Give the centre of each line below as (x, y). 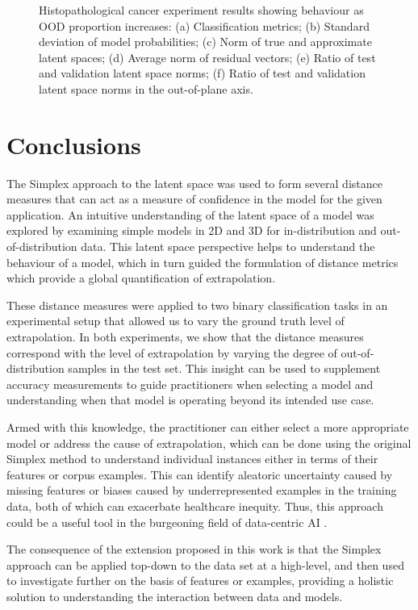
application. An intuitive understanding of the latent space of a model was (190, 214)
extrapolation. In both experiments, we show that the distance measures (185, 337)
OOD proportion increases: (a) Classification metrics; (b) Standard (204, 25)
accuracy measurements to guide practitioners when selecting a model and (190, 384)
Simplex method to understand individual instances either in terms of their (192, 459)
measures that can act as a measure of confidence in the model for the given (194, 199)
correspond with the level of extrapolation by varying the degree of (172, 352)
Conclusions (74, 144)
